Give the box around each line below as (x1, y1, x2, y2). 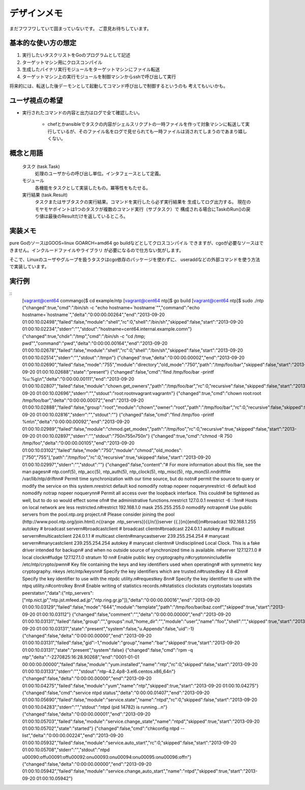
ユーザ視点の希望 (9, 96, 63, 104)
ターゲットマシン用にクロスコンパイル (22, 59, 103, 65)
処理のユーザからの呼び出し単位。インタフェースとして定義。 (35, 170, 164, 176)
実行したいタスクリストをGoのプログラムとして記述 (22, 52, 131, 58)
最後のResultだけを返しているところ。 (48, 213, 128, 219)
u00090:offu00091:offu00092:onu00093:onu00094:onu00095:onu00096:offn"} (22, 754, 192, 760)
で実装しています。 (9, 264, 49, 270)
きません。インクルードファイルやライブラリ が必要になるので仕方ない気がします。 (9, 247, 184, 253)
